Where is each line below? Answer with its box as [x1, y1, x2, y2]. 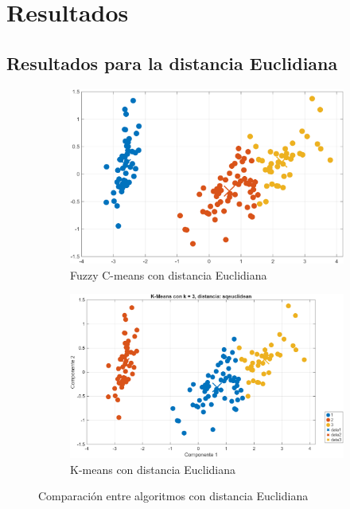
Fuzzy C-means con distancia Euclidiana [70, 266, 267, 283]
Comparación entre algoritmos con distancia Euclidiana [38, 487, 309, 504]
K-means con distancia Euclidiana [70, 460, 236, 477]
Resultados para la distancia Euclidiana [6, 50, 338, 75]
